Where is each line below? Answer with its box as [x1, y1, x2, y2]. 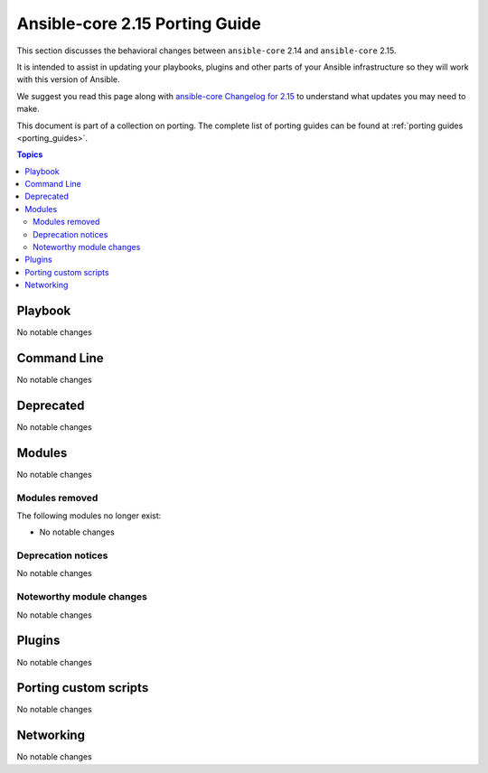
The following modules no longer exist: [16, 510, 162, 521]
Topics [16, 149, 43, 160]
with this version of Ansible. [16, 74, 121, 85]
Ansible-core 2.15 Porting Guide [16, 14, 261, 33]
